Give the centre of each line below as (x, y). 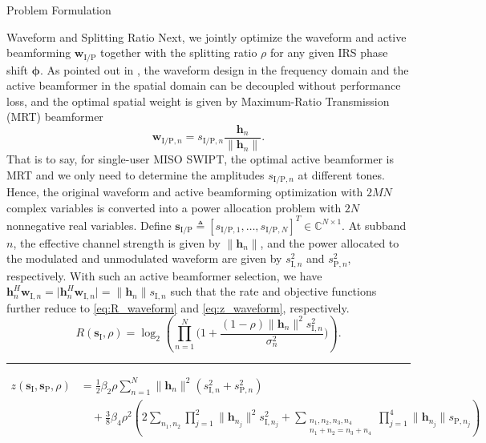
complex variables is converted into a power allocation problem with (174, 207)
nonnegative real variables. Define (89, 225)
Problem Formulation (59, 10)
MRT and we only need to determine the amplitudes (136, 174)
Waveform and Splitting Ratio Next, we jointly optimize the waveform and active (207, 36)
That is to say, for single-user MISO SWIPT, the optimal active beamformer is (200, 159)
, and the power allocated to (330, 242)
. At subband (374, 225)
